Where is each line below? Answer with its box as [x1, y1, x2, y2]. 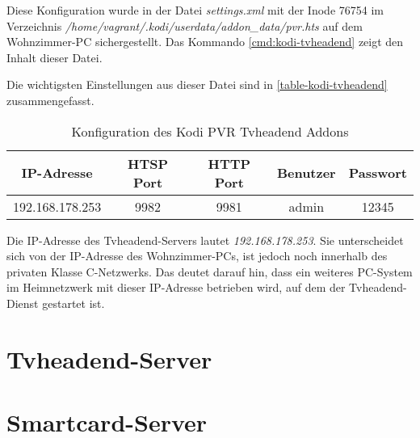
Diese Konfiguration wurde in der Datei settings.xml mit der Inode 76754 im [6, 2, 384, 18]
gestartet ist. [42, 294, 105, 311]
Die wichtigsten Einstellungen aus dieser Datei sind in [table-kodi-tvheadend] [6, 76, 388, 93]
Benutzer [276, 163, 336, 183]
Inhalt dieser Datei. [6, 48, 103, 65]
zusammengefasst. [6, 91, 94, 108]
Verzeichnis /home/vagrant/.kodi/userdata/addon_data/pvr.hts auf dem [6, 17, 363, 34]
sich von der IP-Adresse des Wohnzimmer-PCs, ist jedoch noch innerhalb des [6, 247, 388, 264]
